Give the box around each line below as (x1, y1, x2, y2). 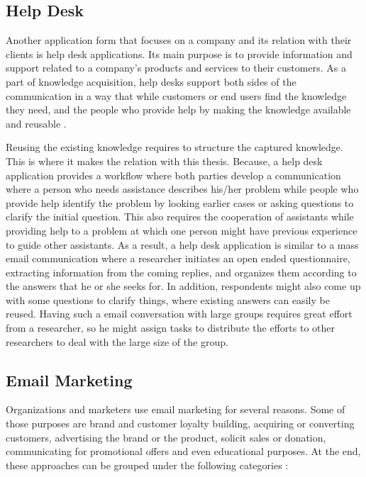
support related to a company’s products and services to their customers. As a (6, 60, 346, 75)
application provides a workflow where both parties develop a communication (6, 167, 341, 182)
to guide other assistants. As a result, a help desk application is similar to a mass (6, 237, 359, 252)
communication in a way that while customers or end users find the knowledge (6, 88, 347, 103)
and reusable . (6, 116, 67, 130)
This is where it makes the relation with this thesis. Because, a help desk (6, 153, 323, 168)
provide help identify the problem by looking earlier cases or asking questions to (6, 195, 354, 210)
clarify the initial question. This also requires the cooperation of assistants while (6, 209, 354, 224)
